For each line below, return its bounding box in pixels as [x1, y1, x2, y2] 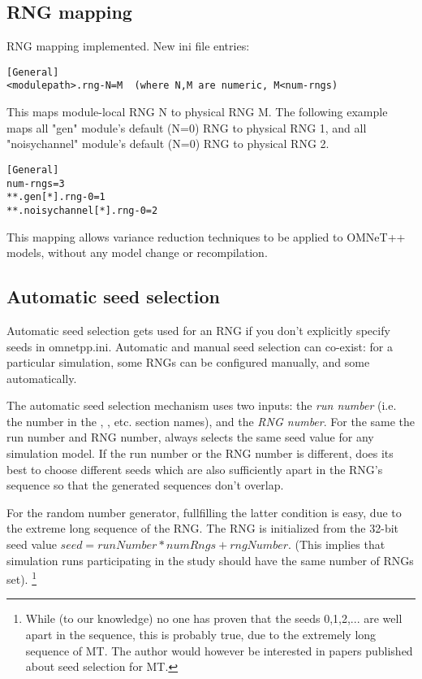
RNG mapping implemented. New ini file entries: [6, 37, 250, 54]
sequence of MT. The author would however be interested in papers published [25, 642, 413, 659]
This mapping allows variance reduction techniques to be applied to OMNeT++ [6, 228, 406, 245]
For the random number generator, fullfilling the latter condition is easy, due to [6, 503, 402, 520]
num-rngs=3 [6, 177, 65, 189]
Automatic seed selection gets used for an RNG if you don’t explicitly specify [6, 321, 390, 338]
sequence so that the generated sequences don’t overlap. [6, 477, 284, 494]
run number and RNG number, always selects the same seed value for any [6, 429, 374, 446]
